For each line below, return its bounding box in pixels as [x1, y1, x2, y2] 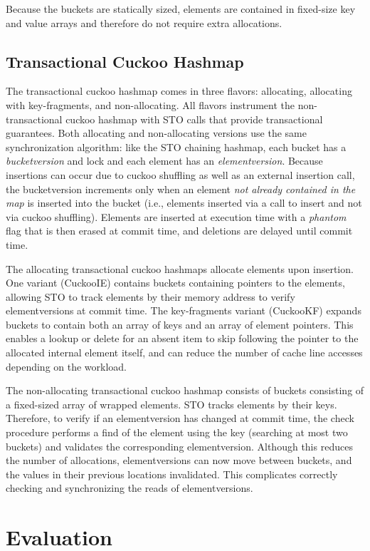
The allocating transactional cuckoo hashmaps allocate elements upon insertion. [6, 261, 354, 276]
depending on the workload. [6, 359, 127, 374]
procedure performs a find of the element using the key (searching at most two [6, 425, 348, 440]
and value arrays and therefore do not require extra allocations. [6, 15, 282, 30]
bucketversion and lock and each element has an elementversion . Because [6, 153, 323, 168]
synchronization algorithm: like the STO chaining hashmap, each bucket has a [6, 139, 347, 154]
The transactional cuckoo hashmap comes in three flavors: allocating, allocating [6, 83, 352, 98]
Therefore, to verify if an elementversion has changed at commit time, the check [6, 411, 354, 426]
